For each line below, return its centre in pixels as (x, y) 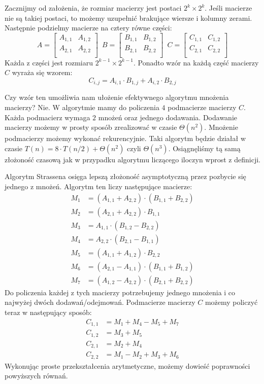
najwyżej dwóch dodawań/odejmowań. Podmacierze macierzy (100, 302)
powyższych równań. (36, 376)
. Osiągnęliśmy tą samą (204, 148)
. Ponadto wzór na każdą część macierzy (196, 62)
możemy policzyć (231, 302)
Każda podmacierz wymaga (47, 117)
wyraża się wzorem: (42, 72)
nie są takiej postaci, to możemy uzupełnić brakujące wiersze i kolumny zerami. (128, 18)
